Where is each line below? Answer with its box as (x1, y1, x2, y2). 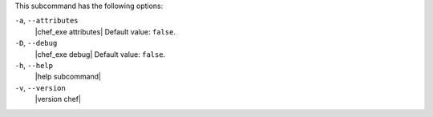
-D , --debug (14, 38, 58, 48)
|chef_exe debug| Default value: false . (34, 49, 166, 59)
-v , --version (14, 83, 66, 92)
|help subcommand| (34, 72, 102, 82)
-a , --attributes (14, 16, 79, 26)
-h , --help (14, 60, 54, 70)
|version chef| (34, 95, 82, 104)
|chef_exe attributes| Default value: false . (34, 26, 176, 36)
